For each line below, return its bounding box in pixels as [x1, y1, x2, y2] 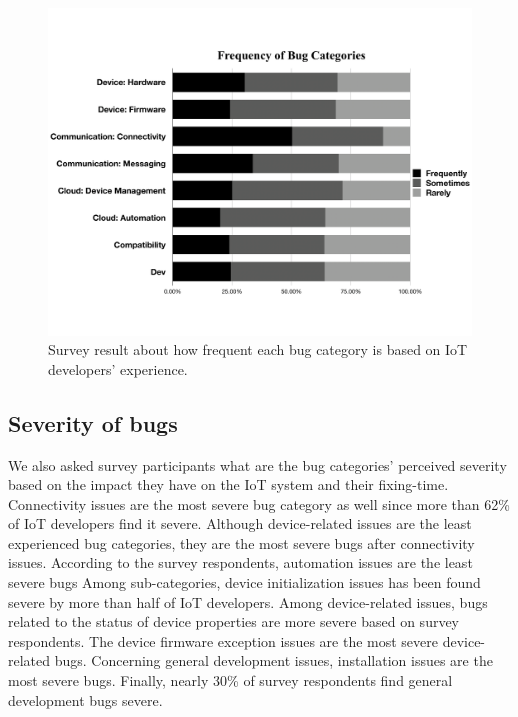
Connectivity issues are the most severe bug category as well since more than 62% [8, 493, 510, 514]
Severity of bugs [8, 407, 178, 438]
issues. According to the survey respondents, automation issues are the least [8, 552, 473, 573]
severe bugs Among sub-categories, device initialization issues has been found [8, 572, 481, 593]
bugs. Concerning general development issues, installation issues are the [54, 650, 493, 671]
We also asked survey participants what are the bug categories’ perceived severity [8, 454, 507, 475]
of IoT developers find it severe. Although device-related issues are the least [8, 513, 472, 534]
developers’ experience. [48, 358, 188, 379]
